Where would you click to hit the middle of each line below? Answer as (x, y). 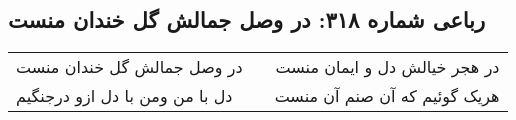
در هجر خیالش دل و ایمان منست (387, 67)
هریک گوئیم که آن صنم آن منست (387, 96)
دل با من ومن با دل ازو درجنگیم (124, 96)
